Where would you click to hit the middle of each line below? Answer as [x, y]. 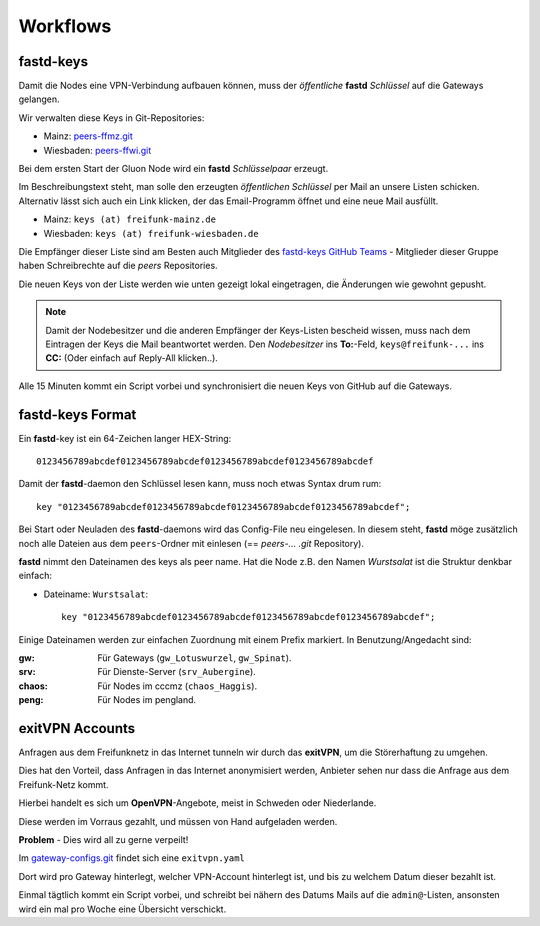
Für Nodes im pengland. [147, 700]
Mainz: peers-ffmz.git [88, 136]
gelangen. [39, 99]
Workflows [65, 26]
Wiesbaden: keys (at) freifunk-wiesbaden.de [151, 233]
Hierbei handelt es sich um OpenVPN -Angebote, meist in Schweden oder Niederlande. [197, 803]
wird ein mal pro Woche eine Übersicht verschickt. [122, 909]
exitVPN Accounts [77, 728]
